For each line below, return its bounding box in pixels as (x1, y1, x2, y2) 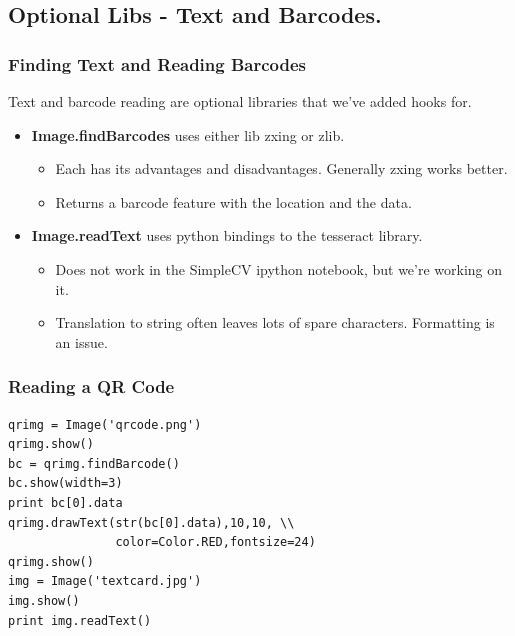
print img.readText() (8, 613, 152, 628)
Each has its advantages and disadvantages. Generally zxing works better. (55, 158, 508, 179)
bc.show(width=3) (8, 476, 123, 491)
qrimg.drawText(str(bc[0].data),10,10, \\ (8, 515, 295, 530)
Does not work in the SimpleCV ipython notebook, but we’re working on (55, 258, 503, 279)
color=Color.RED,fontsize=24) (115, 535, 316, 550)
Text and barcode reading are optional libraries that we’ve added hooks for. (8, 91, 472, 111)
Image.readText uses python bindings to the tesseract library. (31, 225, 423, 246)
